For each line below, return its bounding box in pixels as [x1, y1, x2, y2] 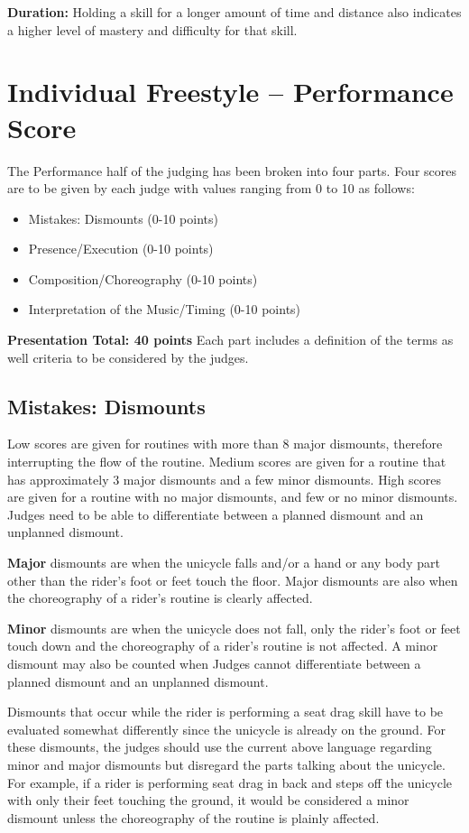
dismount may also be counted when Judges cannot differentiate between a [7, 653, 421, 672]
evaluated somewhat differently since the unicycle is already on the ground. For [7, 719, 446, 738]
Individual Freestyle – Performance [7, 73, 454, 110]
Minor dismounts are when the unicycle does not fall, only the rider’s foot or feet [7, 618, 461, 637]
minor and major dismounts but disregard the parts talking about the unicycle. [7, 754, 446, 773]
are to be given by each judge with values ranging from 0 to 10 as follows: [7, 179, 415, 198]
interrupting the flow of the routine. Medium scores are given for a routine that [7, 452, 446, 471]
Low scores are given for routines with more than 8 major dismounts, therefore [7, 434, 443, 453]
